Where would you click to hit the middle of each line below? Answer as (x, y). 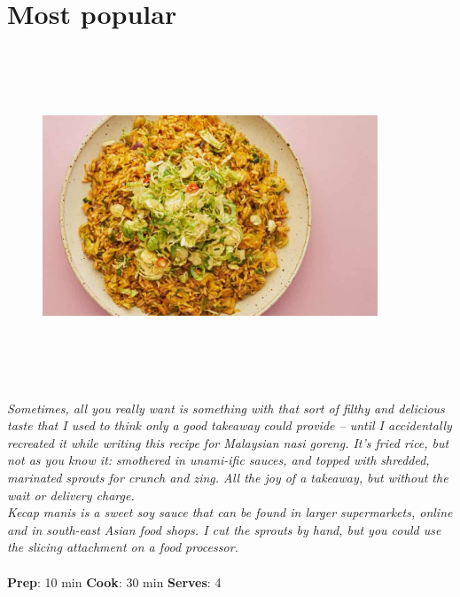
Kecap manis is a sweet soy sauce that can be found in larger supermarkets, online (230, 512)
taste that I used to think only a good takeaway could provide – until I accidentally (230, 425)
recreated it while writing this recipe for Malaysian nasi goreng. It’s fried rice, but (228, 442)
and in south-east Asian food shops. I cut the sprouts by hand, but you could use (224, 529)
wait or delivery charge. (71, 495)
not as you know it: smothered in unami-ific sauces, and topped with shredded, (218, 460)
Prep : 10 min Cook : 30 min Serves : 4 (114, 581)
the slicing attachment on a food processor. (123, 547)
